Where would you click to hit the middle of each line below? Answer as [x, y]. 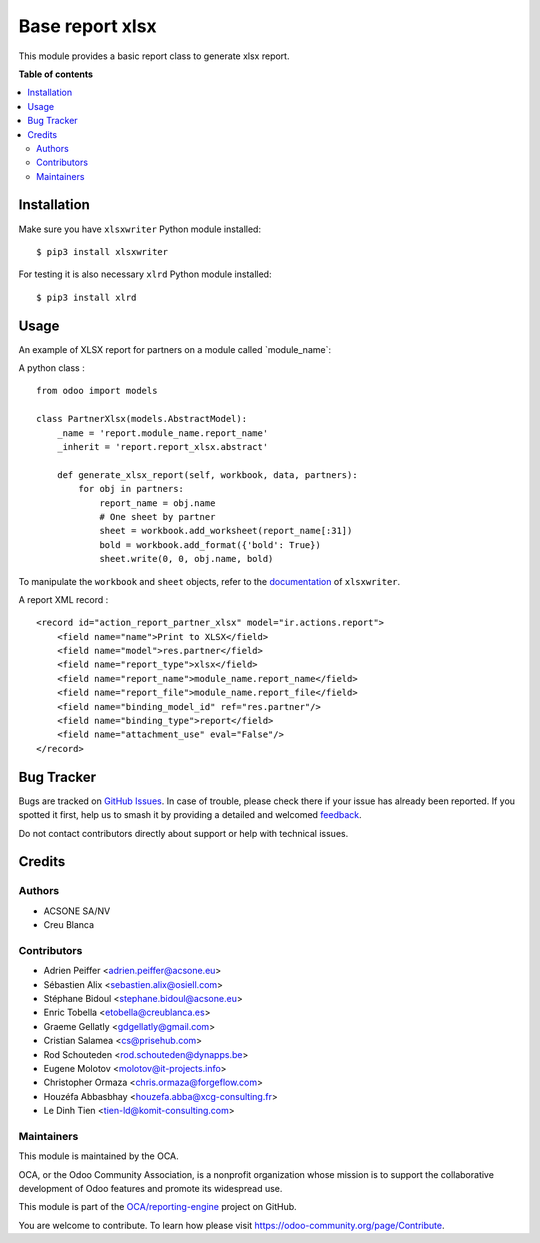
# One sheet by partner [157, 516]
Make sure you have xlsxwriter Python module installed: [140, 229]
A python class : [51, 368]
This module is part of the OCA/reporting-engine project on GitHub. [157, 1207]
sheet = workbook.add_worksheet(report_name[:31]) [226, 531]
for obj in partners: [131, 489]
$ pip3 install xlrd [86, 297]
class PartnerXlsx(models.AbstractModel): [142, 419]
